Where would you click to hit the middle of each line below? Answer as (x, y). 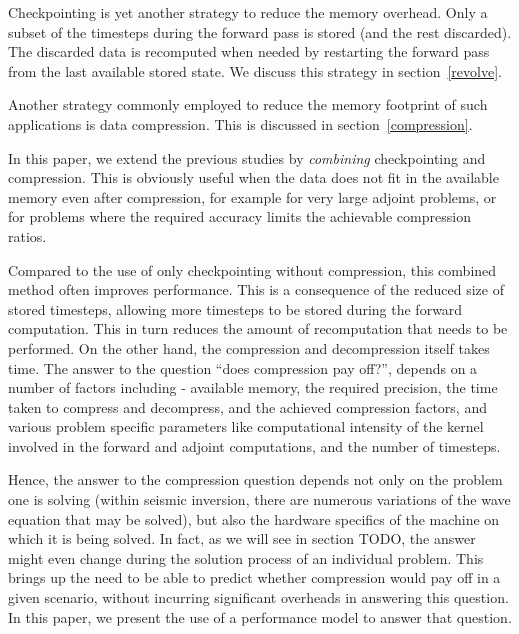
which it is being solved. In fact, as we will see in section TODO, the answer (242, 538)
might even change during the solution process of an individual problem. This (246, 557)
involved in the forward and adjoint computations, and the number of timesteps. (254, 445)
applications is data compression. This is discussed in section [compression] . (240, 123)
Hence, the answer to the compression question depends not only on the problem (255, 479)
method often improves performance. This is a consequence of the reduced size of (256, 289)
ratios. (27, 235)
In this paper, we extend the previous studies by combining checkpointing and (247, 157)
